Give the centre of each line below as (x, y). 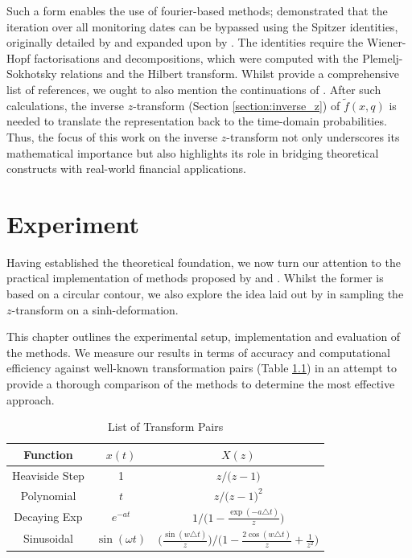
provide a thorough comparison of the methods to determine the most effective (201, 384)
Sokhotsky (32, 74)
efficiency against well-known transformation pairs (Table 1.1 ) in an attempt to (202, 368)
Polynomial (48, 495)
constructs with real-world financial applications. (126, 168)
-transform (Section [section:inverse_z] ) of (237, 105)
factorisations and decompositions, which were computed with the (196, 57)
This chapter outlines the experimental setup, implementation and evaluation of (204, 336)
